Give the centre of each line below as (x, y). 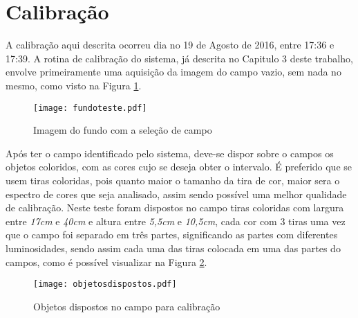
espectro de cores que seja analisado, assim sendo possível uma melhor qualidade (176, 194)
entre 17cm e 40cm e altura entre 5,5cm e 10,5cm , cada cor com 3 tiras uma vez (176, 221)
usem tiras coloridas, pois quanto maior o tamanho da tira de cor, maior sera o (173, 180)
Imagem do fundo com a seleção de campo (123, 130)
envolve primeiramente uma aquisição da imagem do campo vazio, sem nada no (173, 72)
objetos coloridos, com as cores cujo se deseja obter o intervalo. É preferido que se (179, 167)
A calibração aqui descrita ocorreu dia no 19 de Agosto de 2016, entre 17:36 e (170, 45)
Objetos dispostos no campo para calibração (127, 306)
